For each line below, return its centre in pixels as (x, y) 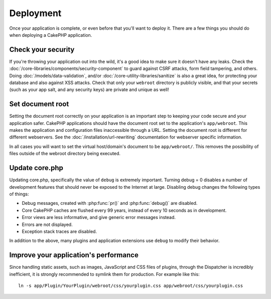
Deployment (35, 13)
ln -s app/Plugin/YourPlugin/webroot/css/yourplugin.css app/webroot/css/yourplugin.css (131, 285)
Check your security (42, 50)
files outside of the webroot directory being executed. (65, 154)
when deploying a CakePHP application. (51, 35)
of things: (19, 194)
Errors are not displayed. (47, 225)
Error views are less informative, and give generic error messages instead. (99, 217)
